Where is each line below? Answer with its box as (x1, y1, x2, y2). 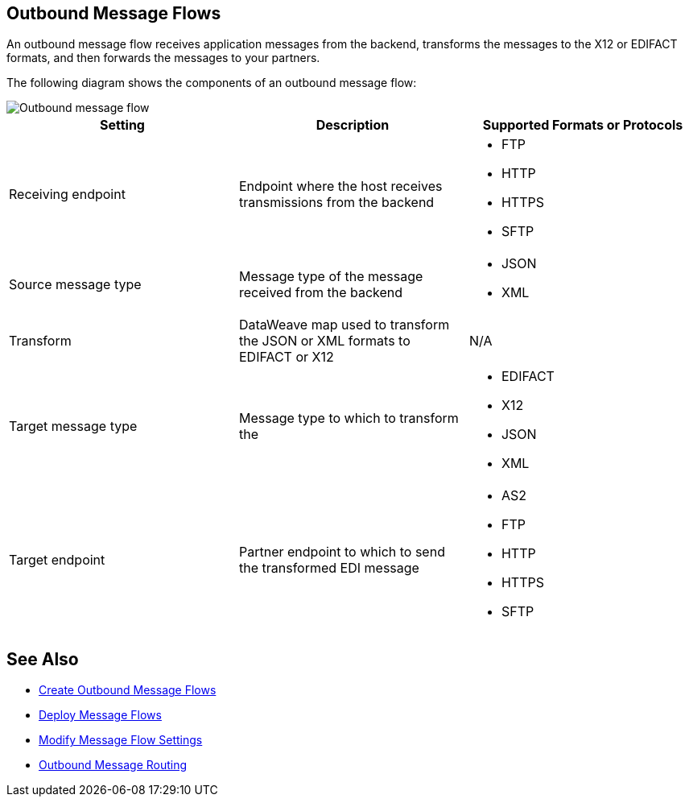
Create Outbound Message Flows (39, 683, 217, 697)
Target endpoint (9, 552, 105, 569)
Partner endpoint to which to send (238, 544, 445, 561)
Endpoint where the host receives (238, 178, 443, 195)
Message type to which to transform (238, 410, 459, 427)
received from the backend (238, 284, 403, 301)
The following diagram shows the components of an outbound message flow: (6, 76, 417, 90)
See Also (6, 648, 79, 669)
